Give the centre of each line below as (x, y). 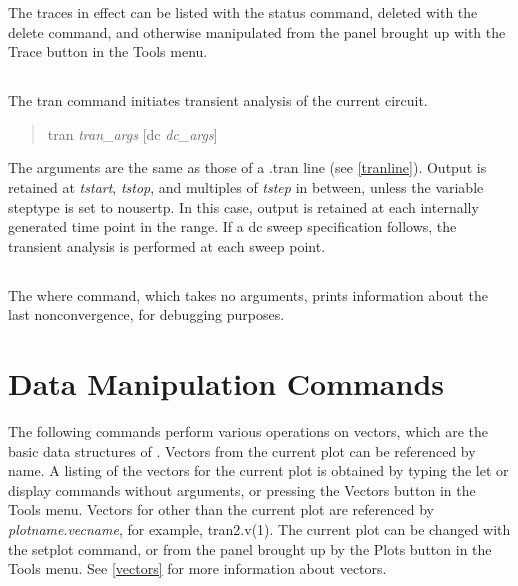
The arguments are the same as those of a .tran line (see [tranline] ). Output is (247, 167)
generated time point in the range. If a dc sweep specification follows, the (232, 226)
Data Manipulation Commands (226, 383)
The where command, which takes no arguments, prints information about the (248, 294)
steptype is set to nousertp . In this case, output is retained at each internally (243, 206)
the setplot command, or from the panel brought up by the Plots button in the (250, 548)
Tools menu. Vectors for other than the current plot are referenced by (221, 509)
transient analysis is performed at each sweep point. (167, 245)
